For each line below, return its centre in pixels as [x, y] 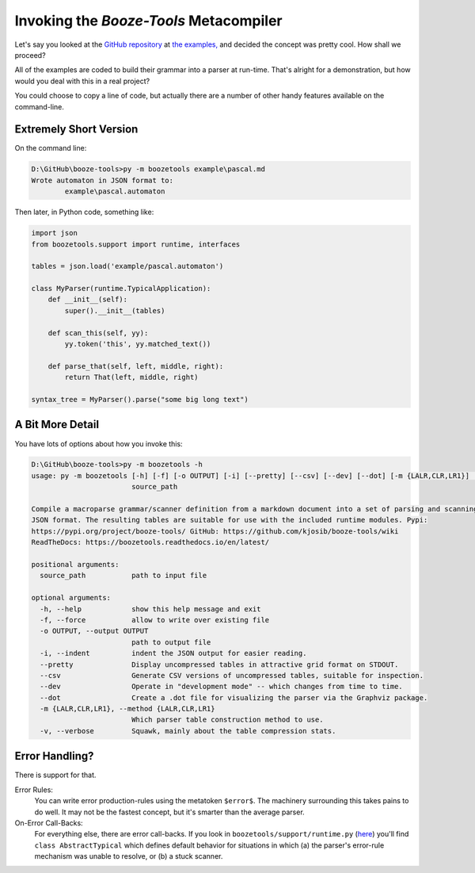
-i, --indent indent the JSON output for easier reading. [173, 653]
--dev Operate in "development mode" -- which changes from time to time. [221, 687]
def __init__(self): [88, 300]
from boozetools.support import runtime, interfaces [136, 244]
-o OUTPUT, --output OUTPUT [94, 631]
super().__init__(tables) [115, 310]
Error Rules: [34, 790]
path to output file [171, 642]
